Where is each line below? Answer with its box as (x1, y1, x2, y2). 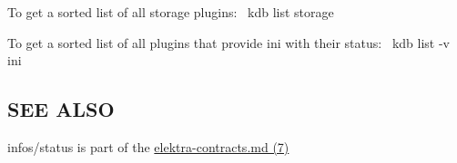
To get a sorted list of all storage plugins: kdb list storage (7, 3, 334, 21)
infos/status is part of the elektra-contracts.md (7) (7, 137, 289, 156)
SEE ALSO (7, 95, 115, 123)
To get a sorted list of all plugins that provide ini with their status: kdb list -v (7, 33, 450, 52)
